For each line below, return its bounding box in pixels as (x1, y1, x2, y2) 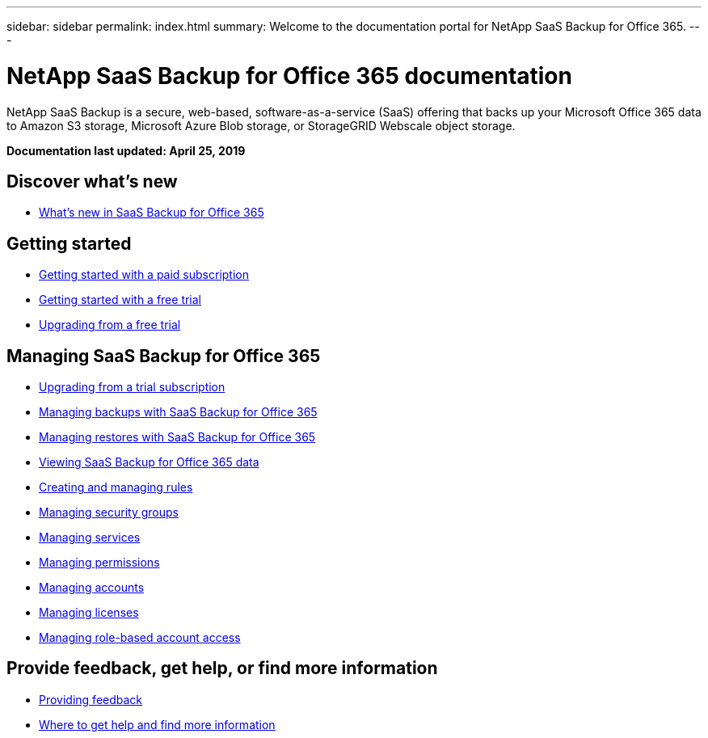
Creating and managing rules (39, 480, 193, 495)
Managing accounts (39, 580, 145, 595)
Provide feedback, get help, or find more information (6, 658, 438, 679)
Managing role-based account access (39, 630, 241, 645)
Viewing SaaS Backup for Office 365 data (39, 455, 259, 470)
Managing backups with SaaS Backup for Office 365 (39, 405, 318, 420)
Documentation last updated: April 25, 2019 (6, 143, 246, 158)
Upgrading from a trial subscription (39, 380, 225, 394)
